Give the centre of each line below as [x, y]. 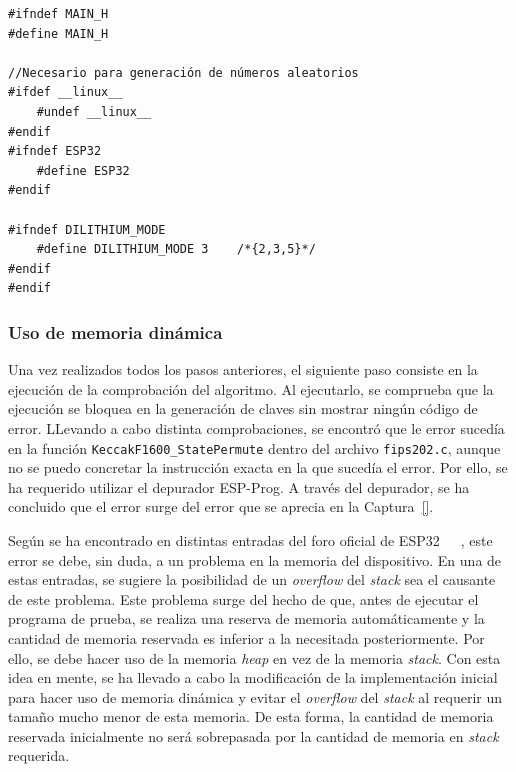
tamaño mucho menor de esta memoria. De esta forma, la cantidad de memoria [251, 716]
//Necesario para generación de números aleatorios [183, 72]
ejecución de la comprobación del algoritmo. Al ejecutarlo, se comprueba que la [251, 388]
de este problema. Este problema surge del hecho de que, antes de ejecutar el [243, 598]
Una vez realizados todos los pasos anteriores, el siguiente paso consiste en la [243, 369]
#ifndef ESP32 [55, 151]
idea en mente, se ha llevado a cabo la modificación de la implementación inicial [253, 677]
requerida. [39, 755]
